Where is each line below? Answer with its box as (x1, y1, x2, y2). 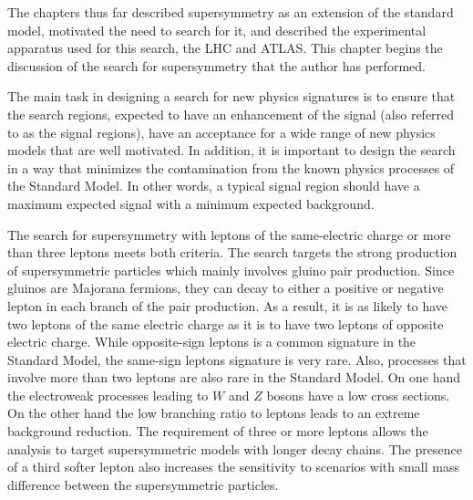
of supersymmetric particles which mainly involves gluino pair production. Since (7, 260, 455, 279)
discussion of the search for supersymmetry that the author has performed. (7, 56, 426, 75)
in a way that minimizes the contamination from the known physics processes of (7, 158, 455, 177)
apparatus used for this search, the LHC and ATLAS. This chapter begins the (7, 38, 443, 57)
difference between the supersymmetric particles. (7, 474, 279, 494)
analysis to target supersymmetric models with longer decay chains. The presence (7, 439, 462, 458)
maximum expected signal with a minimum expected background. (7, 193, 375, 213)
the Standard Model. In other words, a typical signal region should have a (7, 176, 420, 195)
